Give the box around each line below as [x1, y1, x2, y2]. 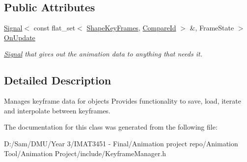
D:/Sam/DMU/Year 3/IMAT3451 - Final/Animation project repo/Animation [4, 138, 238, 148]
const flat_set [33, 23, 76, 33]
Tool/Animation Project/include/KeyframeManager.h [4, 148, 166, 158]
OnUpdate [4, 32, 35, 42]
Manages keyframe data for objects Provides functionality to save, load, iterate [4, 96, 241, 106]
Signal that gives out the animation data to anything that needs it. [4, 49, 202, 59]
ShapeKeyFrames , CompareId [86, 23, 176, 33]
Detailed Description [4, 73, 111, 88]
